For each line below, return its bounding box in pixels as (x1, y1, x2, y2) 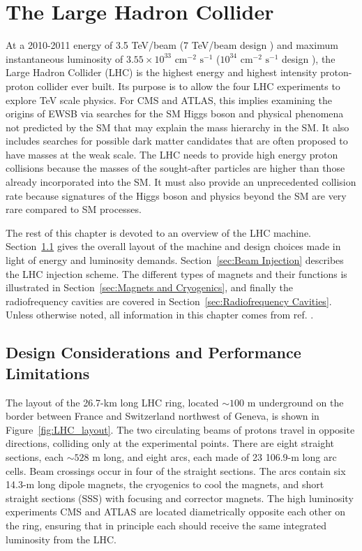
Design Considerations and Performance (6, 341, 301, 363)
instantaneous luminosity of (6, 51, 123, 66)
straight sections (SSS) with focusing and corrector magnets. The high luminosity (6, 490, 354, 505)
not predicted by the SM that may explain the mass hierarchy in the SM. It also (6, 119, 349, 134)
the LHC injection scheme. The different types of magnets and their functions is (6, 266, 347, 281)
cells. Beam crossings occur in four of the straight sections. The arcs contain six (6, 463, 346, 478)
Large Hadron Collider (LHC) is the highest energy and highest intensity (6, 65, 317, 80)
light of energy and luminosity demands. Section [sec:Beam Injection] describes (6, 253, 344, 267)
